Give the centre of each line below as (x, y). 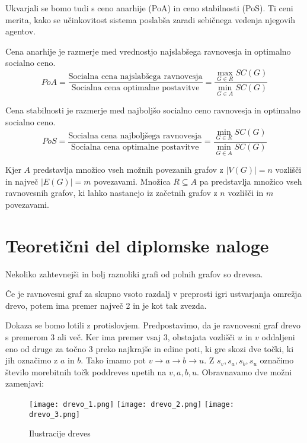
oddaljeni (278, 336)
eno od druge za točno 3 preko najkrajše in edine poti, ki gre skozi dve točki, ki (150, 348)
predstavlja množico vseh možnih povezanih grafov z (128, 170)
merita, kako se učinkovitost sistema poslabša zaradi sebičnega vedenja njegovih (151, 19)
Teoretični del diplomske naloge (137, 245)
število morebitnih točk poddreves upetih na (86, 371)
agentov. (20, 31)
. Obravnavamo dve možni (244, 371)
